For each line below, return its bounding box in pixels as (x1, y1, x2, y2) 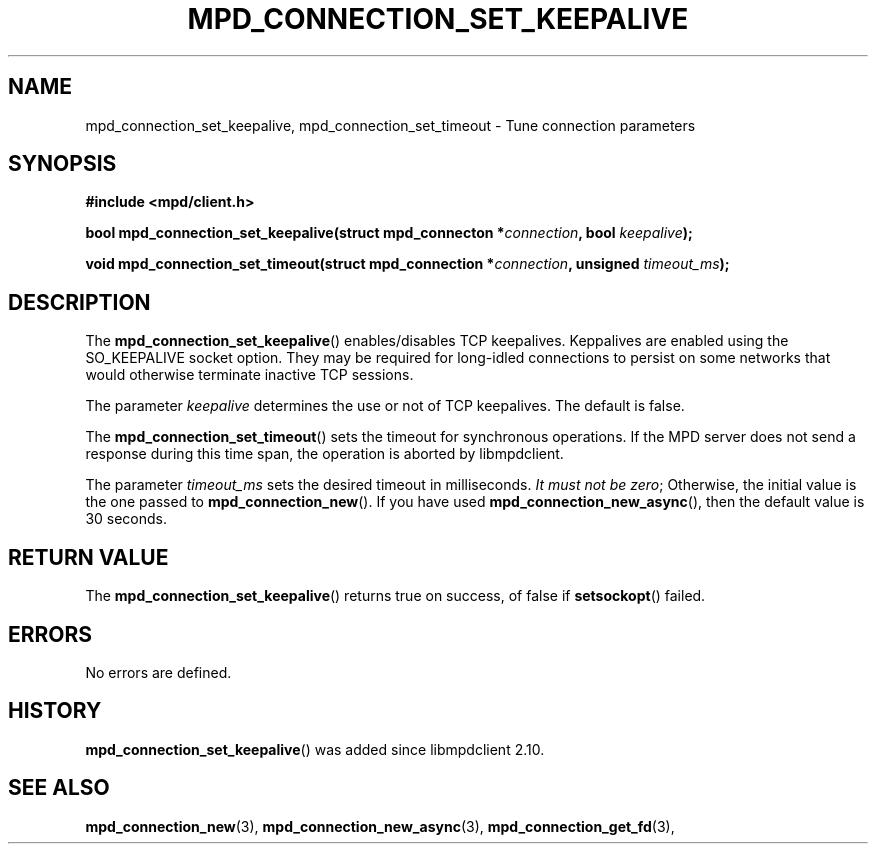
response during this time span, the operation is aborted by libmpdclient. (85, 445, 564, 463)
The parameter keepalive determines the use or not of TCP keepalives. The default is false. (85, 397, 685, 415)
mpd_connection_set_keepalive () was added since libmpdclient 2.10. (85, 740, 545, 758)
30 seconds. (85, 510, 168, 528)
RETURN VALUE (8, 544, 169, 570)
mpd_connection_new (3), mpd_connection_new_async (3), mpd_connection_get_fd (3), (85, 817, 675, 835)
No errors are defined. (85, 663, 232, 681)
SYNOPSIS (8, 151, 117, 177)
